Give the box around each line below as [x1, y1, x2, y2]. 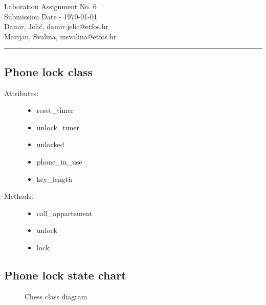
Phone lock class [4, 63, 93, 79]
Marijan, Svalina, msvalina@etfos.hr [4, 31, 117, 41]
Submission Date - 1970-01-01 [4, 11, 97, 21]
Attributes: [4, 87, 39, 98]
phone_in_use [36, 156, 82, 167]
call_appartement [36, 207, 93, 218]
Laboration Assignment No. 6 [4, 1, 97, 11]
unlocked [36, 139, 64, 150]
